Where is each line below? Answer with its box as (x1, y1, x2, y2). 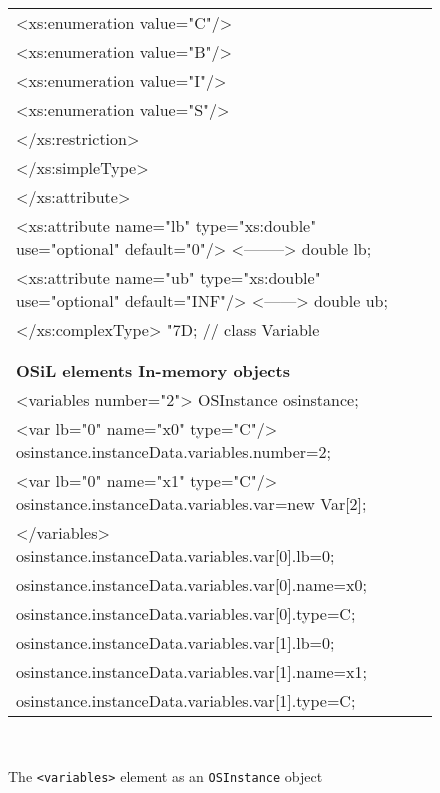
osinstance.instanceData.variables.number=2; (16, 440, 331, 463)
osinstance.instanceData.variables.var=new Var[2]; (16, 492, 367, 515)
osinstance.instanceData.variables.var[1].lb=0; (16, 631, 335, 654)
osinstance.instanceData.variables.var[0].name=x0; (16, 573, 367, 596)
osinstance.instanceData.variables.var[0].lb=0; (16, 544, 335, 567)
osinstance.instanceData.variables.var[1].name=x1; (16, 660, 367, 683)
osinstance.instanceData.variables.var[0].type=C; (16, 602, 356, 625)
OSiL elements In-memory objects (16, 359, 290, 382)
